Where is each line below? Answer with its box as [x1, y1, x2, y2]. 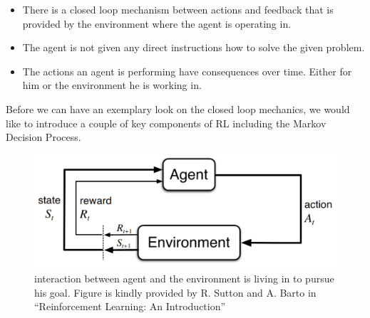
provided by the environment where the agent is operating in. [22, 16, 292, 31]
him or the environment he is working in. [22, 78, 202, 92]
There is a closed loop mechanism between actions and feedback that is [22, 2, 334, 16]
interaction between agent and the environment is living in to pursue [34, 271, 334, 285]
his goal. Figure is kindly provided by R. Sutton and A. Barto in [34, 285, 317, 300]
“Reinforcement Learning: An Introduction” [34, 299, 226, 314]
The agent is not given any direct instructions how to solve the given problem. [22, 40, 365, 55]
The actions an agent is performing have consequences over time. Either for [22, 63, 352, 78]
